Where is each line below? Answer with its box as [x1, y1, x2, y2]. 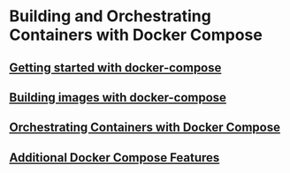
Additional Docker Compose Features [9, 150, 220, 165]
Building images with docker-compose [9, 90, 227, 105]
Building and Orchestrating [9, 6, 212, 26]
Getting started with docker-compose [9, 60, 222, 75]
